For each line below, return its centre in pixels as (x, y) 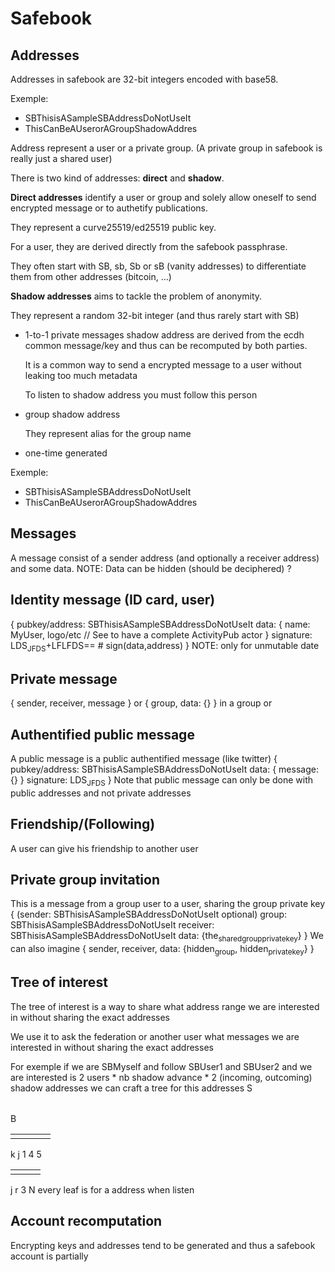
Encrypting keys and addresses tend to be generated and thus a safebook (163, 1245)
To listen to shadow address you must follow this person (141, 395)
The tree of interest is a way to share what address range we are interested (165, 1006)
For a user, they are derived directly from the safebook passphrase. (149, 246)
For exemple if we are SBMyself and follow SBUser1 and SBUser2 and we (161, 1066)
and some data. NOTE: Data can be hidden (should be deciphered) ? (151, 568)
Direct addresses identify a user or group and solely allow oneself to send (163, 197)
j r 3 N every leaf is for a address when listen (102, 1189)
